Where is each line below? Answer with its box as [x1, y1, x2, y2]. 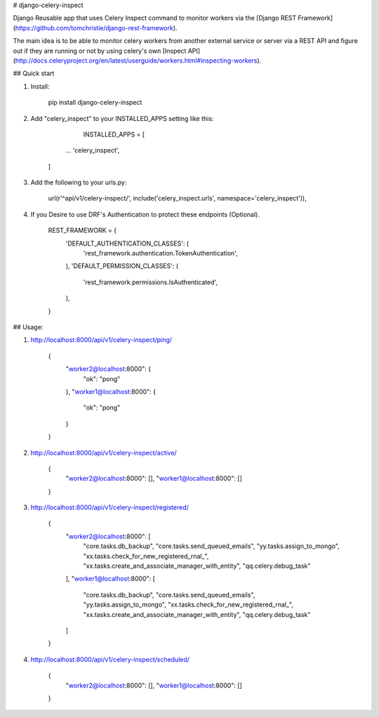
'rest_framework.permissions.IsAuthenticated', [83, 278, 218, 286]
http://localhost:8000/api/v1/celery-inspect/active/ [30, 448, 177, 457]
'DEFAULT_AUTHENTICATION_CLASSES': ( [65, 239, 189, 248]
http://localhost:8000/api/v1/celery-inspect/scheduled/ [30, 655, 189, 664]
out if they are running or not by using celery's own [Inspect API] [13, 46, 200, 55]
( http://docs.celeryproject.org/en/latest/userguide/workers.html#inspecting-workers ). [13, 56, 262, 65]
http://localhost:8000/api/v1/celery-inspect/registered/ [30, 503, 189, 512]
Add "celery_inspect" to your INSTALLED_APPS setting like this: [30, 114, 214, 122]
